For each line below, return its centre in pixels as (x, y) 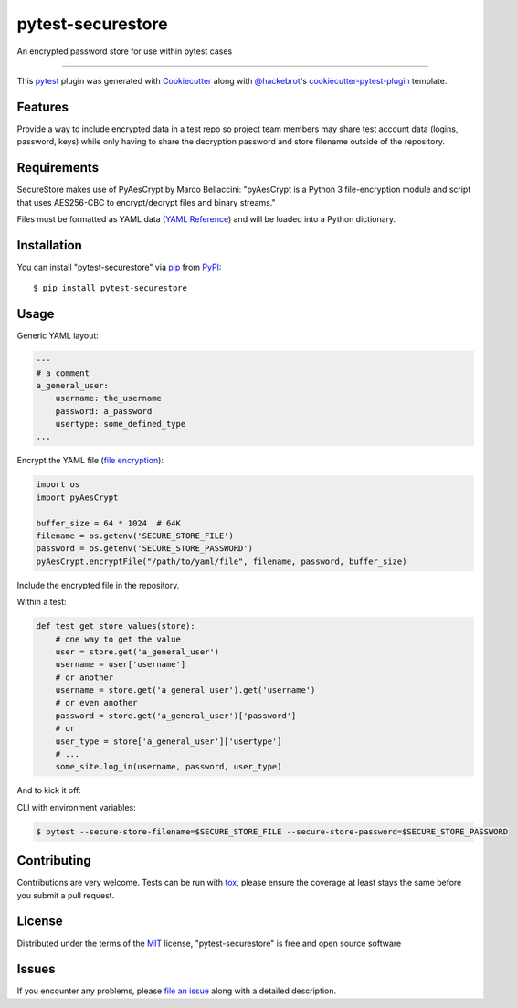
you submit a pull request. (66, 895)
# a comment (63, 373)
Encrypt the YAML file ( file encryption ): (90, 461)
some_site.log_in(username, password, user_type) (169, 767)
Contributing (54, 860)
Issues (36, 969)
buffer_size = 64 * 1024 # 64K (109, 523)
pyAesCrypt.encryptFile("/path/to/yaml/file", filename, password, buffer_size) (222, 561)
